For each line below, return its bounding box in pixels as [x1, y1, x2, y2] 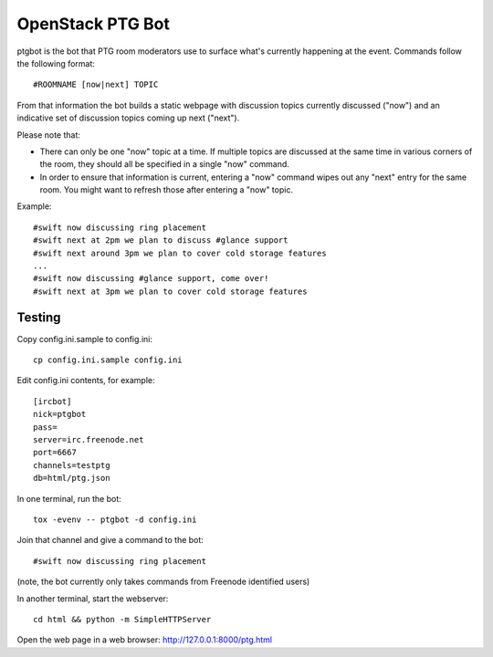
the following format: [16, 57, 96, 68]
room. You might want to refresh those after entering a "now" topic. [39, 184, 294, 195]
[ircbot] [33, 396, 72, 406]
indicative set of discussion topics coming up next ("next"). [16, 112, 240, 123]
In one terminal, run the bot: [16, 493, 122, 504]
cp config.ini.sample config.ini [33, 355, 183, 365]
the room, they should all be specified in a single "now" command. [39, 159, 289, 170]
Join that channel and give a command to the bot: [16, 535, 205, 546]
